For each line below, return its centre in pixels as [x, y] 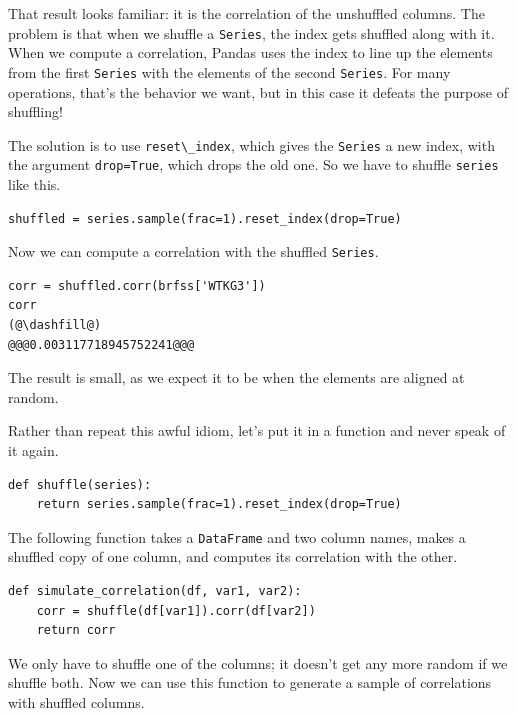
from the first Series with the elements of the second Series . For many [229, 71]
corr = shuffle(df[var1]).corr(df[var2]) [176, 610]
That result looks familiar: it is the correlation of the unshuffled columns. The [246, 13]
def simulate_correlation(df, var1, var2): [155, 591]
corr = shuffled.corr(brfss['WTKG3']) [137, 285]
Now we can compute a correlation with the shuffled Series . [193, 251]
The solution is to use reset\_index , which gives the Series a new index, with [251, 144]
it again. [33, 450]
